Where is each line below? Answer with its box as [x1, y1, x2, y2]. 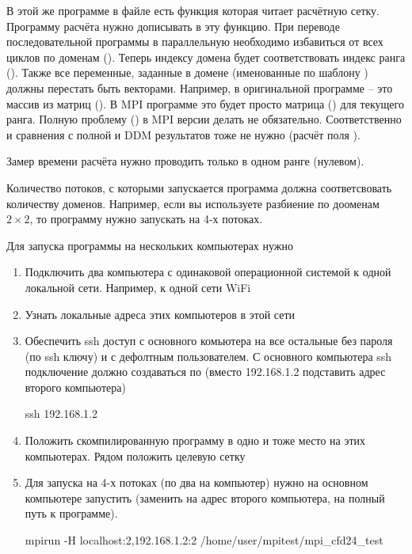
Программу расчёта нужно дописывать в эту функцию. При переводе [6, 17, 340, 34]
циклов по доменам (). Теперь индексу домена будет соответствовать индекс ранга [6, 48, 406, 65]
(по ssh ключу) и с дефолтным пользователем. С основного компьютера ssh [25, 347, 392, 364]
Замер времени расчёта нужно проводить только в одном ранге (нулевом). [6, 153, 364, 169]
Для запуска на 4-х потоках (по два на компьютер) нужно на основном [25, 474, 368, 491]
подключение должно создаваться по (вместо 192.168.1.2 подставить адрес [25, 363, 386, 380]
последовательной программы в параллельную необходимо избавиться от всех [6, 33, 383, 50]
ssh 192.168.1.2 [25, 405, 97, 422]
